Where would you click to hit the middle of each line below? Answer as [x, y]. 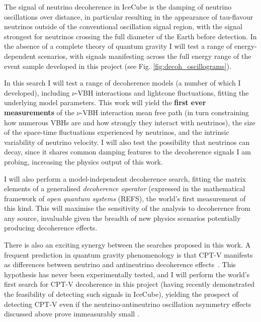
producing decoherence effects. [51, 228]
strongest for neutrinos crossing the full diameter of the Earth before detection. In [130, 36]
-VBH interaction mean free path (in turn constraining [164, 112]
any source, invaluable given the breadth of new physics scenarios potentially [122, 218]
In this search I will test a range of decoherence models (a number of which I [122, 83]
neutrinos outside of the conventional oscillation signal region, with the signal [123, 26]
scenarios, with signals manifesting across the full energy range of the [145, 56]
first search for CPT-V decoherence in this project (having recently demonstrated [129, 284]
